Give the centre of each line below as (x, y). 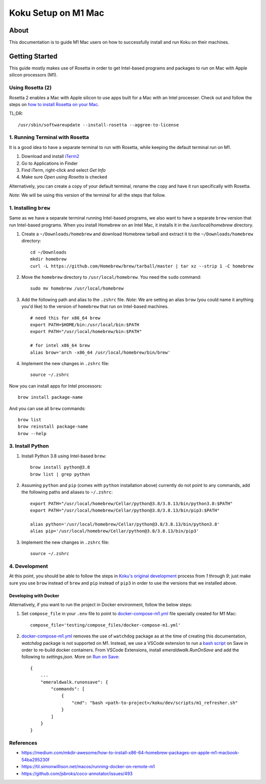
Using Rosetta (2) (30, 88)
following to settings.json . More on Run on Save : (70, 657)
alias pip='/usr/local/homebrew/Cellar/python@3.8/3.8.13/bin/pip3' (115, 531)
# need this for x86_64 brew (65, 318)
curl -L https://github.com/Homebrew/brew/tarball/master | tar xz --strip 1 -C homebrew (142, 266)
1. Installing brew (30, 208)
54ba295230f (35, 759)
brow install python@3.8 (60, 467)
